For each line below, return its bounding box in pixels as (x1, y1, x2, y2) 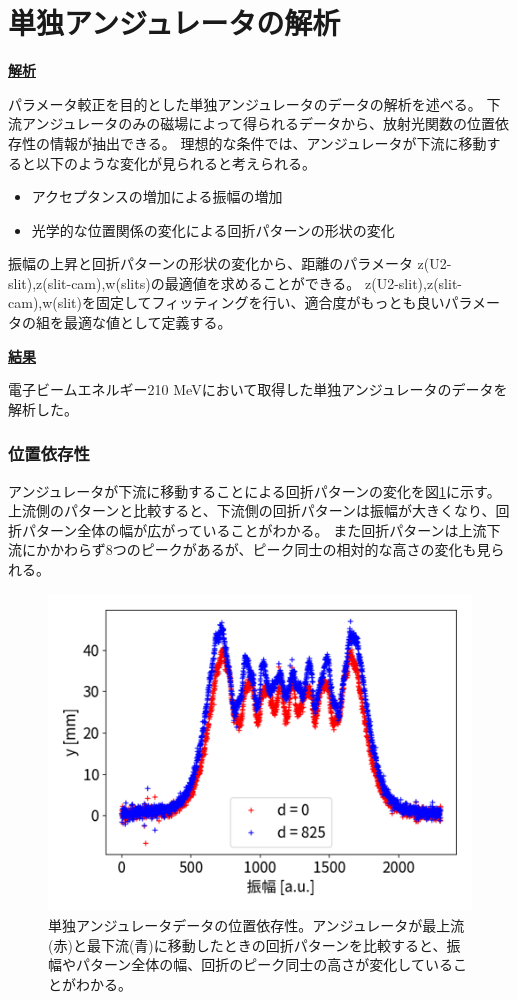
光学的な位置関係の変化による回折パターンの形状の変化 (31, 219, 395, 240)
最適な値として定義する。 (63, 312, 232, 333)
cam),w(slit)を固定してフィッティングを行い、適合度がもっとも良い (8, 292, 445, 313)
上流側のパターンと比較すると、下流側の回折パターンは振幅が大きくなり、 (8, 500, 496, 521)
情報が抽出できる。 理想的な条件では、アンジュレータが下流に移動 (49, 132, 487, 153)
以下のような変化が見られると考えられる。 (35, 152, 316, 173)
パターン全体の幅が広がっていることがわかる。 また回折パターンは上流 (21, 519, 487, 540)
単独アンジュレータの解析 (8, 2, 341, 43)
